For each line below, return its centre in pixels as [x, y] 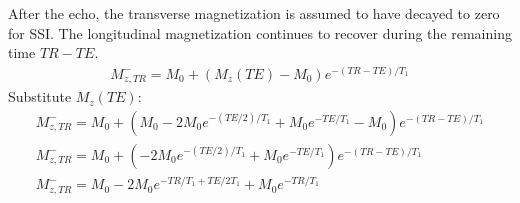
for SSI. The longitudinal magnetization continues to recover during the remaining [260, 32]
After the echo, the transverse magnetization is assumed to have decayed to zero [254, 13]
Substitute [40, 96]
